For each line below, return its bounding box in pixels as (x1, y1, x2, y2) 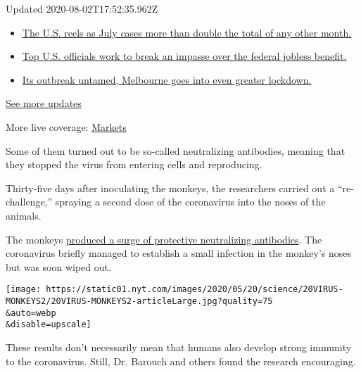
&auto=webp (6, 308, 56, 318)
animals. (6, 208, 42, 222)
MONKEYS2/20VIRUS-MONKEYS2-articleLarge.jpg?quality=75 (6, 296, 273, 306)
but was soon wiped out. (6, 259, 111, 274)
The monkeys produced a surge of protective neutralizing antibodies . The (6, 232, 322, 246)
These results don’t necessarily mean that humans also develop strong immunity (6, 339, 352, 354)
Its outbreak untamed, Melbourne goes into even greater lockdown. (22, 72, 312, 87)
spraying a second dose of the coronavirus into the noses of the (55, 194, 326, 209)
